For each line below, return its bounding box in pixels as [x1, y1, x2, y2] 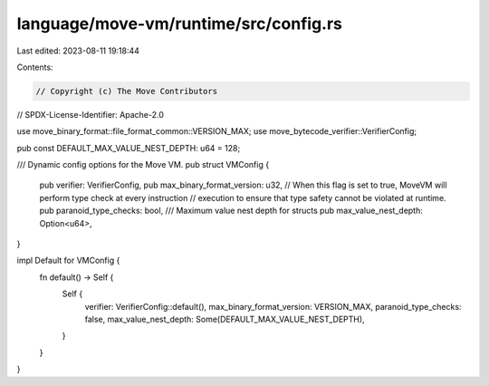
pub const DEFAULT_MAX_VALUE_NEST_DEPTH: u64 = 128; [16, 142, 241, 153]
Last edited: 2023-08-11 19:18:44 [16, 45, 140, 56]
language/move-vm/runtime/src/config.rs [16, 14, 343, 34]
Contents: [16, 62, 53, 72]
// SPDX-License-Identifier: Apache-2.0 [16, 109, 165, 120]
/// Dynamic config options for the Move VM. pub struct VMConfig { [16, 159, 270, 170]
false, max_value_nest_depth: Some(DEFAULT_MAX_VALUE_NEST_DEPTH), [84, 314, 366, 324]
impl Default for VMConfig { [16, 255, 120, 266]
